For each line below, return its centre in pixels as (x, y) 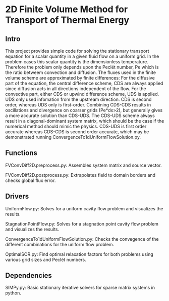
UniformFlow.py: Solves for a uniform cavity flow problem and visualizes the (84, 208)
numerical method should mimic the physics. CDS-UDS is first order (76, 126)
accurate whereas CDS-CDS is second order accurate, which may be (77, 132)
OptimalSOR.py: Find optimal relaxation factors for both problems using (79, 254)
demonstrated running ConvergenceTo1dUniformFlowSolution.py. (73, 137)
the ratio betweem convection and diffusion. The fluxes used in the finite (81, 72)
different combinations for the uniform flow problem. (60, 244)
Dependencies (29, 275)
